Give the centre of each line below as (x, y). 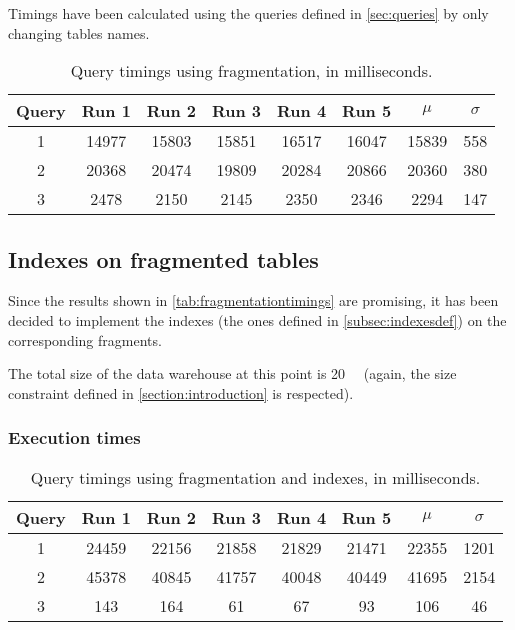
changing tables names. (79, 32)
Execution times (74, 437)
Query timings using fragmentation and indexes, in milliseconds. (255, 477)
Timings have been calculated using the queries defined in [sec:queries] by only (248, 13)
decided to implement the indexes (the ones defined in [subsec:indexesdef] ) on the (257, 319)
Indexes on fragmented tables (163, 258)
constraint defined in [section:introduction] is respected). (181, 392)
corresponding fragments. (85, 339)
